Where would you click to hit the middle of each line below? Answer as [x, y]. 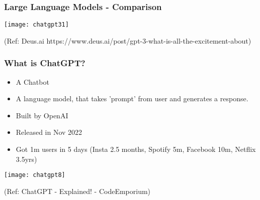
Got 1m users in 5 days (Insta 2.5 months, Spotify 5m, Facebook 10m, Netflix [136, 149]
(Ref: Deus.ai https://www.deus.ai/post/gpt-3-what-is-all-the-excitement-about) [128, 40]
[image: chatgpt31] [36, 25]
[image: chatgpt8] [35, 175]
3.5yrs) [26, 159]
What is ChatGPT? [45, 63]
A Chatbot [32, 81]
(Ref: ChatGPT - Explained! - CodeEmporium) [77, 191]
